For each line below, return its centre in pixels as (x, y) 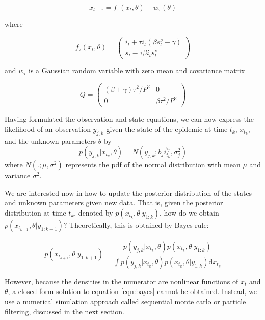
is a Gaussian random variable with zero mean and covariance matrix (137, 71)
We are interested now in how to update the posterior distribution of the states (128, 192)
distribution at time (35, 212)
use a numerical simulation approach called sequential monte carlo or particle (125, 301)
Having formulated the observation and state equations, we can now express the (129, 119)
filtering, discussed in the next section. (64, 311)
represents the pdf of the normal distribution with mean (153, 164)
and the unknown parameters (50, 140)
